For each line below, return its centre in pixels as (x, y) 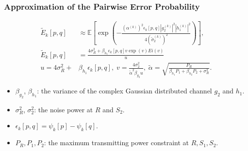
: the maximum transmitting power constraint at (116, 143)
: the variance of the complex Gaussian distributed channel (124, 91)
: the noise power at (64, 109)
